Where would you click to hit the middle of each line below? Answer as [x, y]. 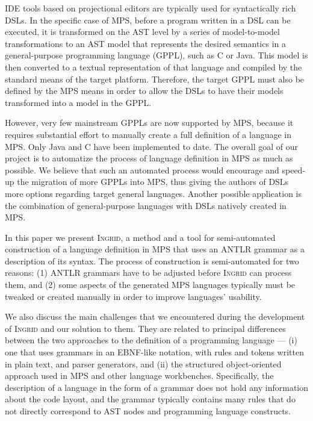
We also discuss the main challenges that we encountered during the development [155, 317]
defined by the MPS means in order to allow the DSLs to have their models [144, 91]
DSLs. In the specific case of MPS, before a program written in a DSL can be [148, 20]
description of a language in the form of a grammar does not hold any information [156, 387]
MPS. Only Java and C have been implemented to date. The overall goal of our [151, 146]
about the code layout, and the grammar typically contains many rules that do [150, 399]
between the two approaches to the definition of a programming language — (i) [151, 340]
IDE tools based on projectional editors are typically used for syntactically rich [150, 8]
